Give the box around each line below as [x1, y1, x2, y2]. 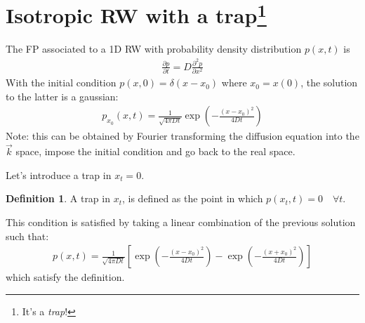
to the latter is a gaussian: [6, 88, 119, 103]
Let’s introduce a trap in [6, 167, 112, 182]
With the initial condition [6, 75, 117, 90]
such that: [6, 228, 49, 243]
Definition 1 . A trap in [6, 191, 110, 206]
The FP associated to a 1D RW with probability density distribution [6, 41, 302, 56]
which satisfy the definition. [6, 270, 125, 284]
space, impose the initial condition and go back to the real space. [15, 144, 296, 159]
